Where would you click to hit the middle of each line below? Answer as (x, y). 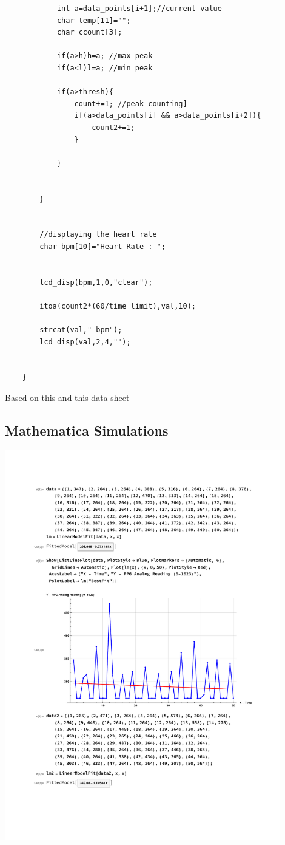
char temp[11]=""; (94, 20)
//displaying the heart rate (98, 235)
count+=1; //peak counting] (131, 104)
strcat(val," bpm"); (81, 330)
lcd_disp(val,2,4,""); (85, 342)
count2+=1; (113, 127)
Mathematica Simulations (87, 430)
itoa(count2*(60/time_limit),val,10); (118, 306)
